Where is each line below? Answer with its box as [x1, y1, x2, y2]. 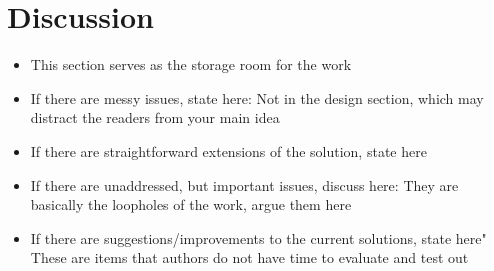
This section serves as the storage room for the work [30, 54, 352, 75]
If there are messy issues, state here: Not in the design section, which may [30, 87, 484, 108]
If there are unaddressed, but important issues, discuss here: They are [30, 174, 459, 195]
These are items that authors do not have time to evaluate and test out [30, 247, 469, 268]
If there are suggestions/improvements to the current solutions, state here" [30, 227, 487, 248]
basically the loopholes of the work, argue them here [30, 194, 352, 215]
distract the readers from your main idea [30, 107, 280, 128]
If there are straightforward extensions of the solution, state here [30, 140, 427, 161]
